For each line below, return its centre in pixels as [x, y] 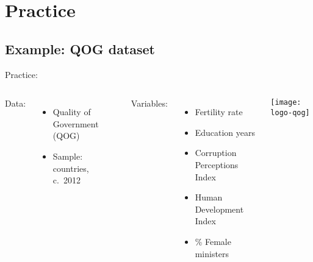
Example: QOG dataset [80, 48]
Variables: [149, 103]
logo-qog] [290, 112]
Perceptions [217, 164]
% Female [213, 241]
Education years [225, 132]
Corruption [216, 153]
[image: [286, 103]
